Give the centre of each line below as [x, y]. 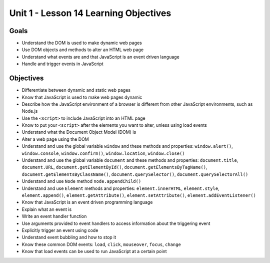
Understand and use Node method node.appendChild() [81, 181]
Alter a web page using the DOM [55, 139]
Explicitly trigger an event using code [60, 230]
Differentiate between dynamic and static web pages [76, 90]
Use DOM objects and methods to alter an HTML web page [83, 50]
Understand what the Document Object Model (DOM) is [79, 132]
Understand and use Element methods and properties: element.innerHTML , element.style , [120, 188]
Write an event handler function [54, 216]
